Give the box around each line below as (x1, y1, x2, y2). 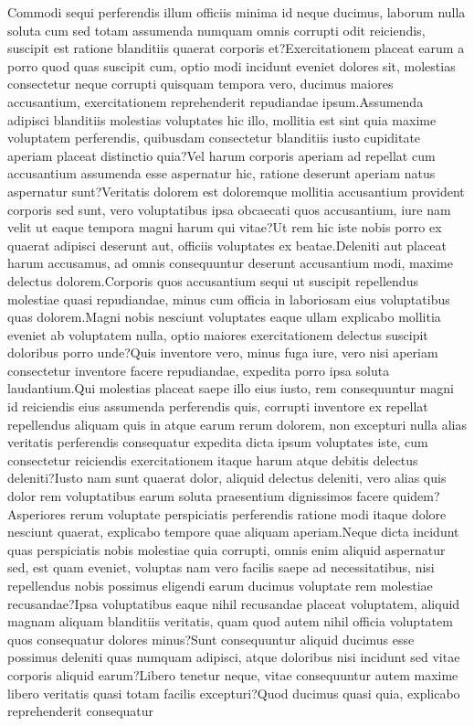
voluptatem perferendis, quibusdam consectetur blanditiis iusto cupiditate (7, 128, 421, 147)
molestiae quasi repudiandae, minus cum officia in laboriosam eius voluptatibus (7, 289, 450, 308)
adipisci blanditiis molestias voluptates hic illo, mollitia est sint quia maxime (7, 110, 437, 129)
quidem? (393, 486, 440, 506)
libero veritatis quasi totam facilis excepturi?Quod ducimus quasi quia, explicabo (7, 683, 460, 702)
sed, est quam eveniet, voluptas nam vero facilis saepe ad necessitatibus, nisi (7, 558, 435, 577)
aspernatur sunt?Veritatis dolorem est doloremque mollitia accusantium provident (7, 181, 465, 200)
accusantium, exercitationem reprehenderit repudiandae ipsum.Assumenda (7, 91, 424, 111)
